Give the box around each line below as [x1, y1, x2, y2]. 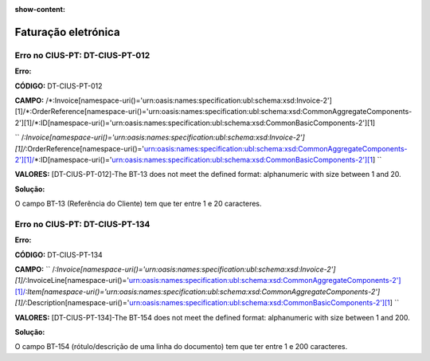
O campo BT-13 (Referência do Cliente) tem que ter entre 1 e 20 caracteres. [14, 199, 262, 209]
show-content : [14, 5, 65, 14]
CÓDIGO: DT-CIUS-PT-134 [14, 249, 103, 259]
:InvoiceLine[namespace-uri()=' [25, 276, 130, 285]
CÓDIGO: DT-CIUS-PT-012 [14, 80, 103, 91]
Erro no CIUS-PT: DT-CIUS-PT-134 [14, 218, 150, 230]
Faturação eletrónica [14, 25, 120, 39]
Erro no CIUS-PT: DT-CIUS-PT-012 [14, 49, 150, 61]
